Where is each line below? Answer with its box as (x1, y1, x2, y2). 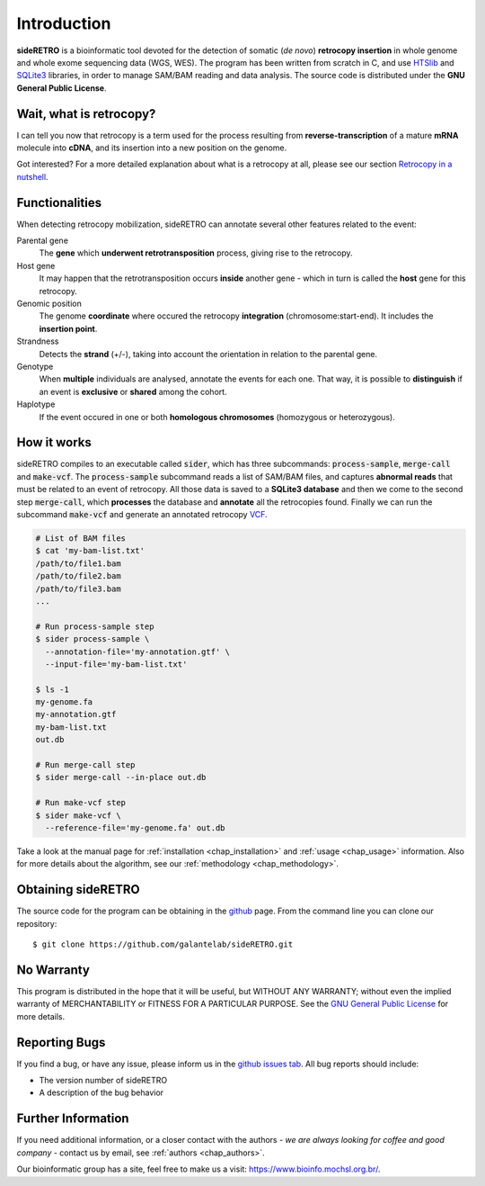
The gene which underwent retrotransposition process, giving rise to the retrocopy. (39, 247, 354, 258)
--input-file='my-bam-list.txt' (45, 659, 188, 669)
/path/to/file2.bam (35, 571, 121, 581)
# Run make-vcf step (35, 797, 126, 808)
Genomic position (16, 298, 83, 310)
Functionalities (16, 194, 102, 211)
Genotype (16, 361, 54, 372)
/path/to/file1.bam (35, 558, 121, 569)
